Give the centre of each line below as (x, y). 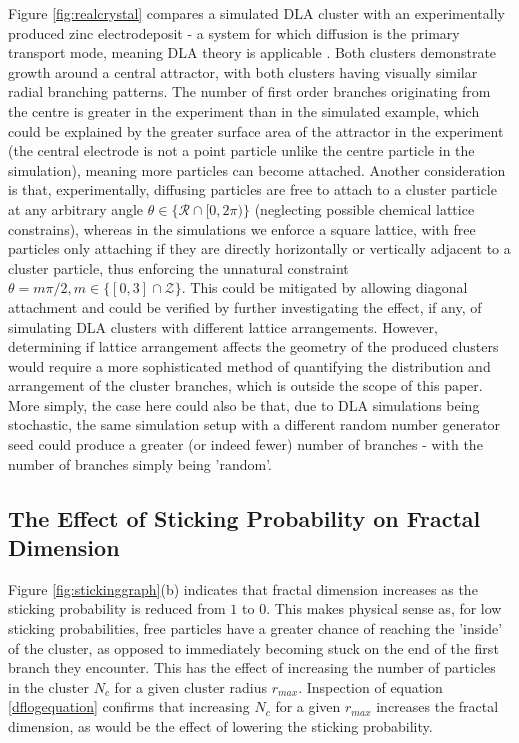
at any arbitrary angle (76, 208)
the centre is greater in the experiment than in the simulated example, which (244, 110)
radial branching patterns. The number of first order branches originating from (249, 91)
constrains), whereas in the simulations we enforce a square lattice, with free (242, 228)
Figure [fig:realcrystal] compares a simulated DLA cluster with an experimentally (256, 13)
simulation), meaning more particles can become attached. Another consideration (257, 169)
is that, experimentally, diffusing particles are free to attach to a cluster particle (252, 189)
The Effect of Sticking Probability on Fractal (244, 517)
